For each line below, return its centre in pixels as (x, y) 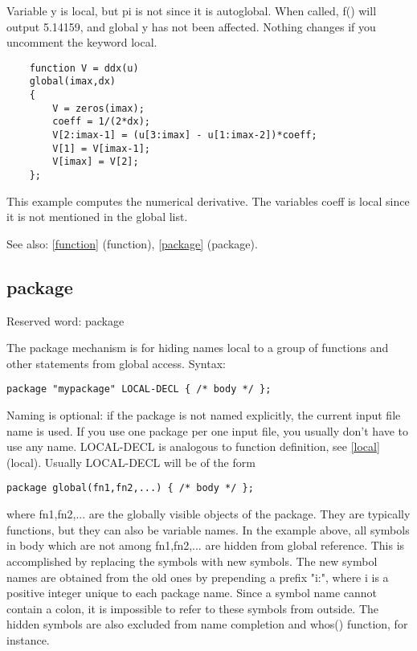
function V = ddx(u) (84, 68)
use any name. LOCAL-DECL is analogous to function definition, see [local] (193, 446)
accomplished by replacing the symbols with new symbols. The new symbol (192, 561)
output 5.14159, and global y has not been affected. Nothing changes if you (191, 26)
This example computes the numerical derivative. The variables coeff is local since (208, 201)
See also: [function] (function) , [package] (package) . (132, 243)
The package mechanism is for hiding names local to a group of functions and (198, 348)
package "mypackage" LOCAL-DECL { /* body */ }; (139, 389)
